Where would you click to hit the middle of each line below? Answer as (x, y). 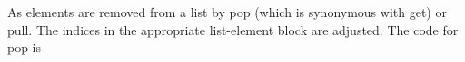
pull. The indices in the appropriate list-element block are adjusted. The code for (233, 29)
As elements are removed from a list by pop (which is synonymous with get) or (227, 12)
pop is (25, 47)
